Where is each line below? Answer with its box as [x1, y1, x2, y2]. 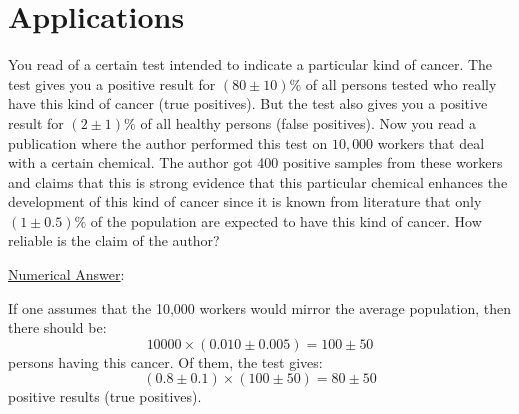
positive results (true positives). [8, 386, 202, 407]
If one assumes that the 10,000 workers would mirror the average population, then [8, 297, 511, 318]
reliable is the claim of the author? [8, 230, 220, 251]
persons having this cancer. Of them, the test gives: [8, 351, 323, 372]
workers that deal [377, 132, 485, 153]
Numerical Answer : [8, 264, 125, 285]
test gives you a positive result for [8, 73, 216, 94]
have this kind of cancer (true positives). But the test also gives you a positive [8, 93, 488, 114]
